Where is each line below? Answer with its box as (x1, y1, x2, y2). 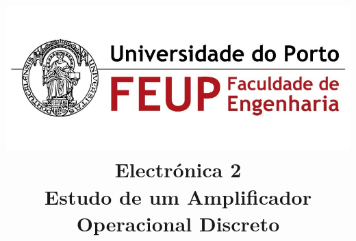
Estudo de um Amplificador (44, 182, 311, 210)
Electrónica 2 (114, 155, 242, 183)
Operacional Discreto (76, 209, 280, 237)
